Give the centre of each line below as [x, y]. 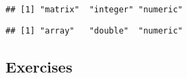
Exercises [39, 66]
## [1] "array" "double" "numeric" [94, 30]
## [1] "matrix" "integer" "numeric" [94, 10]
